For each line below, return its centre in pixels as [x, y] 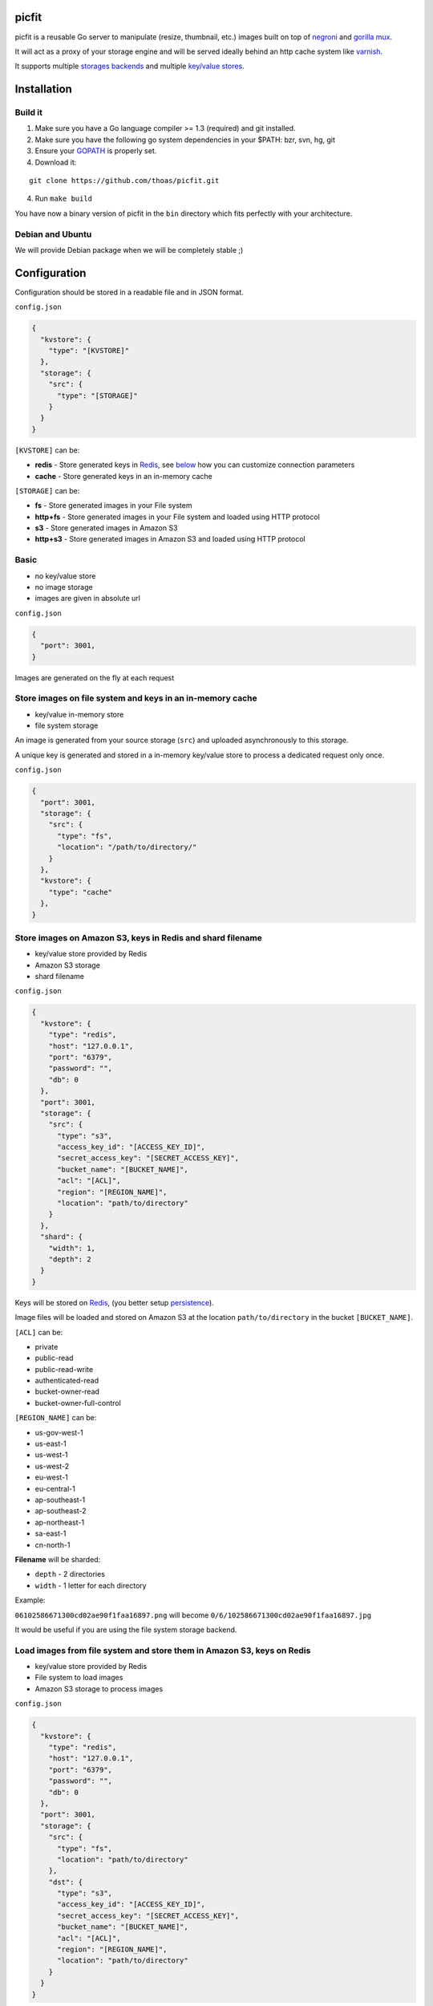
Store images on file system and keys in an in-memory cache [136, 698]
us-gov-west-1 [59, 1432]
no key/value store [65, 576]
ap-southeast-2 [61, 1511]
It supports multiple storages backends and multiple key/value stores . [129, 66]
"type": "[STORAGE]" [97, 396]
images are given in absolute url [87, 599]
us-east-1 [51, 1444]
